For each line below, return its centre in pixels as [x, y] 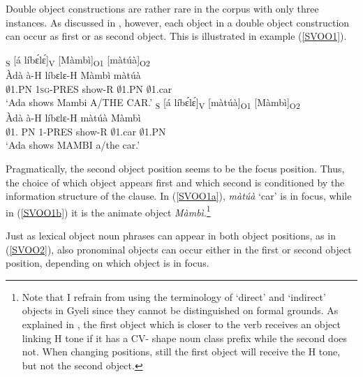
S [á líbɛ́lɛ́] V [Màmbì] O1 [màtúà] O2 [78, 60]
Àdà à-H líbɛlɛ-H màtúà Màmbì [73, 118]
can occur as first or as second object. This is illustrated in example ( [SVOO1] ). [176, 36]
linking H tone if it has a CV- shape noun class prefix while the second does [185, 338]
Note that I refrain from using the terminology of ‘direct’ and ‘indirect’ [174, 296]
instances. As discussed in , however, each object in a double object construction [178, 22]
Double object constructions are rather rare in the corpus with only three [162, 8]
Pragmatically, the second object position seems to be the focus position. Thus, [175, 168]
